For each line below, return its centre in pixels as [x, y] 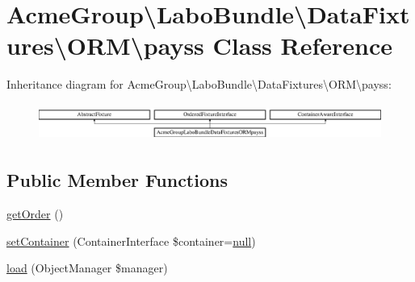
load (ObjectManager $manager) [87, 268]
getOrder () [35, 214]
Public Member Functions [117, 180]
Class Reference [303, 46]
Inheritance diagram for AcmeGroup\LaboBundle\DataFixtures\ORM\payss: [199, 84]
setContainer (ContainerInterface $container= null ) [131, 241]
